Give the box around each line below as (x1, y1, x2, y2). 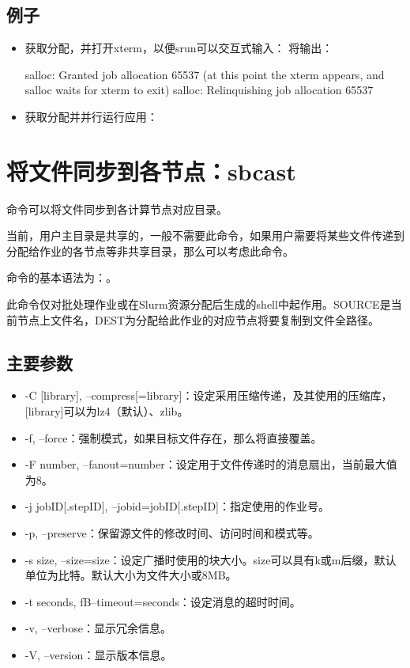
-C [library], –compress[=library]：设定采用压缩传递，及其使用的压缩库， (24, 387, 393, 404)
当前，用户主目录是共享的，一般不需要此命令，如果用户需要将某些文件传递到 (6, 227, 404, 244)
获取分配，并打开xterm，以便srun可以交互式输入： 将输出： (24, 40, 333, 56)
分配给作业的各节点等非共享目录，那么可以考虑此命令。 (6, 242, 294, 259)
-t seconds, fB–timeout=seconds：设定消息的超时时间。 (24, 593, 301, 609)
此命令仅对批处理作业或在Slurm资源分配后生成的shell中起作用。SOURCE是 (6, 296, 391, 313)
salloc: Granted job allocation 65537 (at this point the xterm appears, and (24, 66, 385, 82)
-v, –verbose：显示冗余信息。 (24, 620, 172, 636)
